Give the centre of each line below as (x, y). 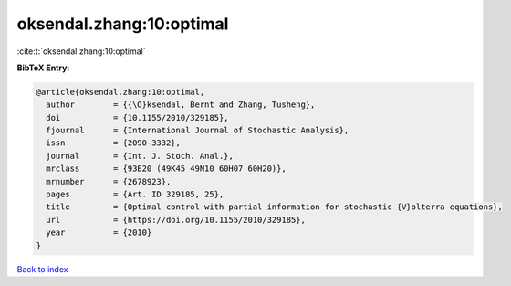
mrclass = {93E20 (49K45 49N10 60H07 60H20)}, (166, 169)
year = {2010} (99, 233)
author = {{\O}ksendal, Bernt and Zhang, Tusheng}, (181, 105)
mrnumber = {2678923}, (109, 181)
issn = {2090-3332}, (114, 143)
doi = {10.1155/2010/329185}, (137, 117)
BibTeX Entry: (43, 68)
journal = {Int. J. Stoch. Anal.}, (140, 156)
